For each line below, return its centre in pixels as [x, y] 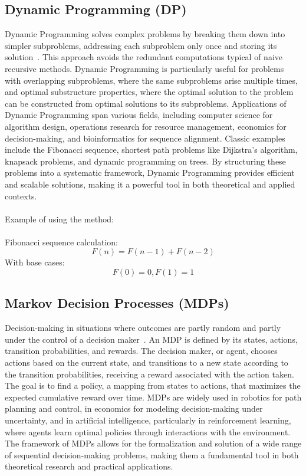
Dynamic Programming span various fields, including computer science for [139, 115]
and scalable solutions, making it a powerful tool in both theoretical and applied [150, 184]
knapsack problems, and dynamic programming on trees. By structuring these [145, 161]
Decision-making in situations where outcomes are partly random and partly [143, 328]
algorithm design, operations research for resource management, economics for [146, 126]
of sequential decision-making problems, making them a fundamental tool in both [152, 454]
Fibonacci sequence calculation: [61, 242]
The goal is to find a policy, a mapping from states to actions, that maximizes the [153, 385]
